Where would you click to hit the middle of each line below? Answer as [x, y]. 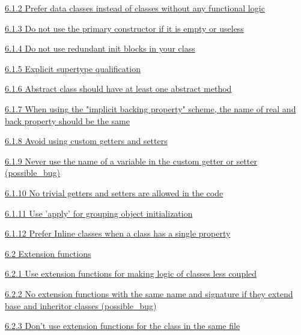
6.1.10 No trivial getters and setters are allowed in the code [114, 192]
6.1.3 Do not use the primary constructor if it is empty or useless [124, 28]
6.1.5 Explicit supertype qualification [73, 68]
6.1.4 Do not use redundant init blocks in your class [100, 48]
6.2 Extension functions [48, 253]
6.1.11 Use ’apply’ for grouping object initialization [99, 213]
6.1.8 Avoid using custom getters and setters [86, 141]
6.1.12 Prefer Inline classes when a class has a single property [118, 233]
